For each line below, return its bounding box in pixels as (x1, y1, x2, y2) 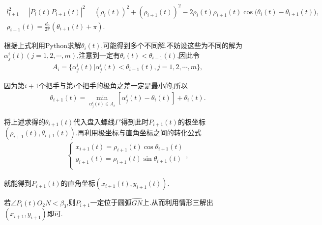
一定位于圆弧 (90, 197, 132, 207)
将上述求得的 (4, 116, 45, 126)
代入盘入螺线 (73, 116, 115, 126)
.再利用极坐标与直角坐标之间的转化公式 (75, 127, 202, 138)
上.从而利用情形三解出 (142, 197, 213, 207)
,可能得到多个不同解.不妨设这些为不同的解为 (101, 40, 243, 50)
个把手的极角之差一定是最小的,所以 (75, 80, 188, 91)
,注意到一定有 (77, 50, 120, 60)
